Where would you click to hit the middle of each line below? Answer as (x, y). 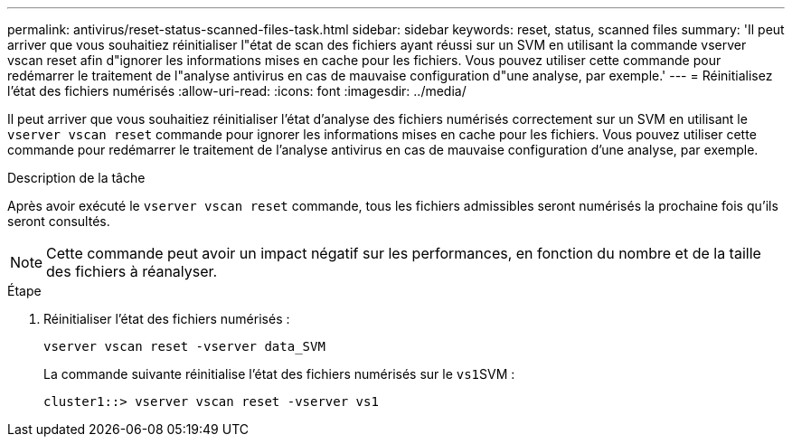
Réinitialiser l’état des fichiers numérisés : (167, 319)
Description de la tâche (76, 178)
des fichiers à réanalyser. (132, 271)
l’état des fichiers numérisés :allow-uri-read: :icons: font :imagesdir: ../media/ (237, 91)
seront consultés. (59, 221)
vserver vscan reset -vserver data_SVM (184, 346)
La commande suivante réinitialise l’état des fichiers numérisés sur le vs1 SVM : (279, 374)
